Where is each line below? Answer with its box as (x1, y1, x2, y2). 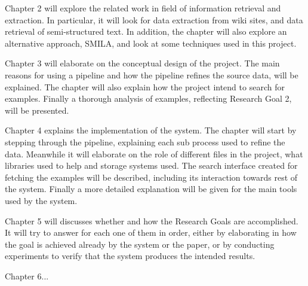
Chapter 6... (5, 269, 49, 282)
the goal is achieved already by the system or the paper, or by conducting (5, 238, 275, 250)
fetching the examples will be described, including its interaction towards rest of (5, 171, 298, 183)
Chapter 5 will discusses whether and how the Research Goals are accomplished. (5, 214, 298, 227)
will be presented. (5, 104, 69, 116)
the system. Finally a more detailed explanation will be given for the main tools (5, 182, 297, 195)
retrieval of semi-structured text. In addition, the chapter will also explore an (5, 25, 287, 38)
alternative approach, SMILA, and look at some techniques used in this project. (5, 36, 297, 49)
